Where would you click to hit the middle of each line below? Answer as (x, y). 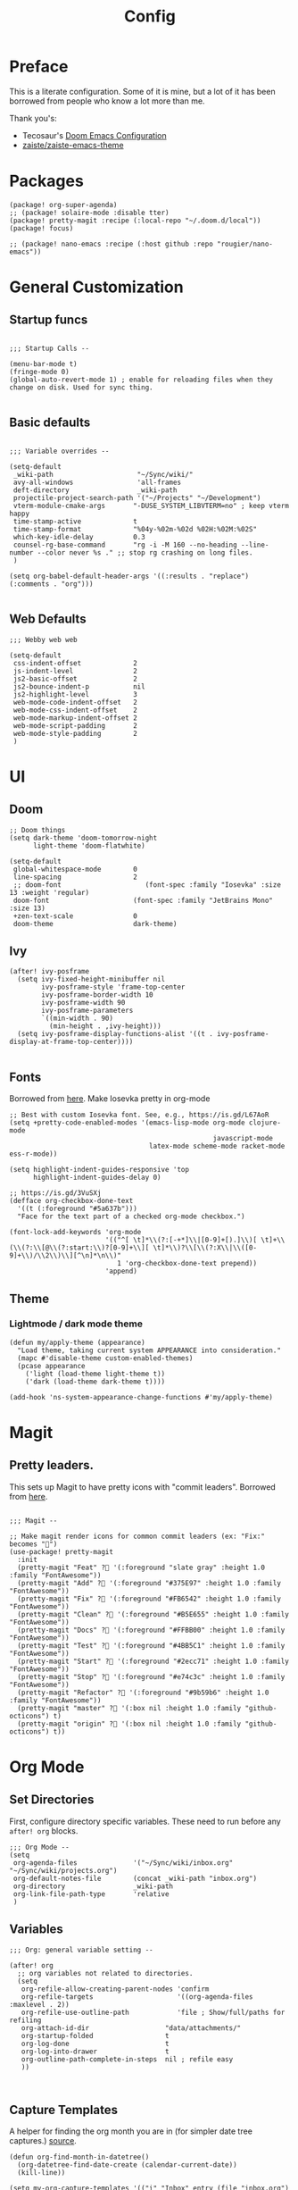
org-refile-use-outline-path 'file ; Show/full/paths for (153, 2012)
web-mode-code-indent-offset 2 (75, 702)
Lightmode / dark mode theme (76, 1324)
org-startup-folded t (95, 2035)
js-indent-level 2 (75, 671)
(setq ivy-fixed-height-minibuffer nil (91, 980)
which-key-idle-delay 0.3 (79, 537)
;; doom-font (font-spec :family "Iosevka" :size (147, 885)
